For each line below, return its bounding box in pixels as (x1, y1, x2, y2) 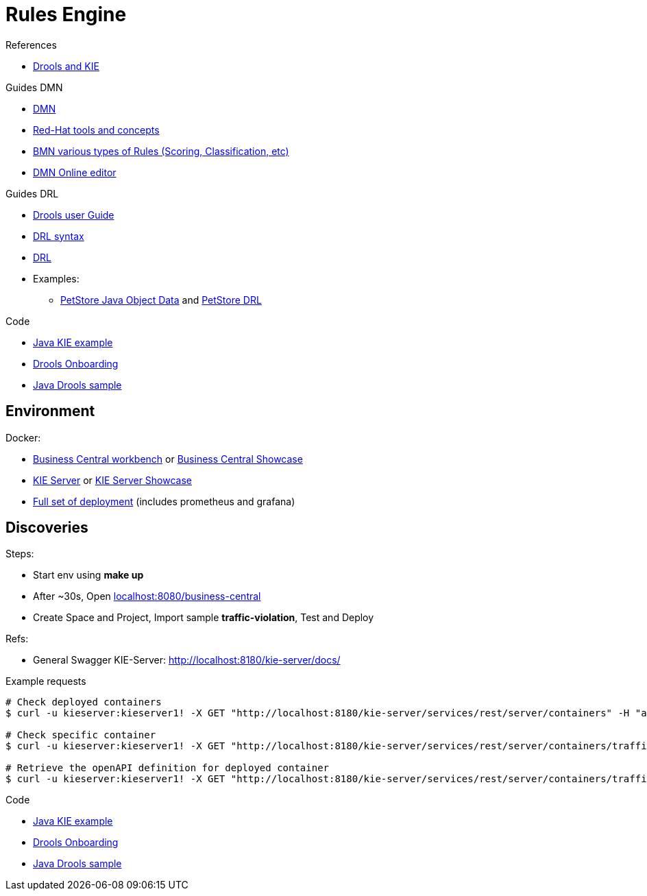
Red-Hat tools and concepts (33, 123, 160, 136)
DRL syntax (33, 230, 84, 242)
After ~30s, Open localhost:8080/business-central (33, 590, 261, 603)
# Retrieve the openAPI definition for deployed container (5, 762, 330, 774)
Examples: (33, 272, 80, 284)
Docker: (5, 431, 41, 444)
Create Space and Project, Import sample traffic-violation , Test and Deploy (33, 612, 374, 624)
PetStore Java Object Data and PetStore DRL (60, 293, 262, 306)
